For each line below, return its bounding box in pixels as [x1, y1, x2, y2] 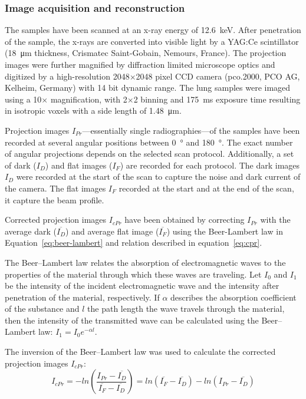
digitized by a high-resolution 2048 [5, 70, 130, 82]
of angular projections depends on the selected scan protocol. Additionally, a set [5, 147, 294, 160]
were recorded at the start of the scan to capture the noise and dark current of [16, 170, 301, 183]
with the [260, 213, 291, 226]
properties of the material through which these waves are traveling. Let [5, 268, 262, 280]
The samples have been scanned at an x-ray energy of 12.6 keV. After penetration [5, 24, 301, 36]
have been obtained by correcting [124, 213, 245, 226]
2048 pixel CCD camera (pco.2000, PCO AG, [136, 70, 300, 82]
